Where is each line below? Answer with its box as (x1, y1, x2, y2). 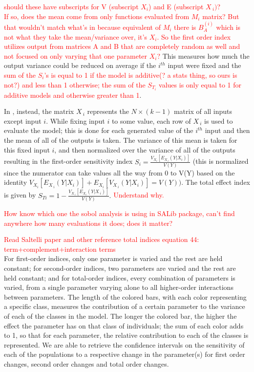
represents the (87, 106, 129, 116)
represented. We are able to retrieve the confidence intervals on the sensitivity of (4, 339, 245, 350)
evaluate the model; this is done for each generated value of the (4, 125, 193, 135)
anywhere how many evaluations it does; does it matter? (4, 218, 173, 228)
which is (216, 22, 241, 32)
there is (174, 22, 196, 32)
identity (4, 177, 27, 187)
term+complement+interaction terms (4, 243, 116, 254)
